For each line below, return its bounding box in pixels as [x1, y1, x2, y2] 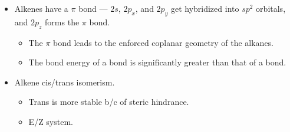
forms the [45, 15, 80, 28]
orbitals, [256, 2, 286, 14]
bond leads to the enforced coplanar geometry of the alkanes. [53, 36, 274, 48]
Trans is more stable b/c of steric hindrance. [28, 95, 189, 108]
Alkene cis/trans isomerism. [14, 75, 115, 88]
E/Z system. [28, 115, 73, 127]
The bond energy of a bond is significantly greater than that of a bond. [28, 56, 286, 68]
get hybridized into [170, 2, 239, 14]
